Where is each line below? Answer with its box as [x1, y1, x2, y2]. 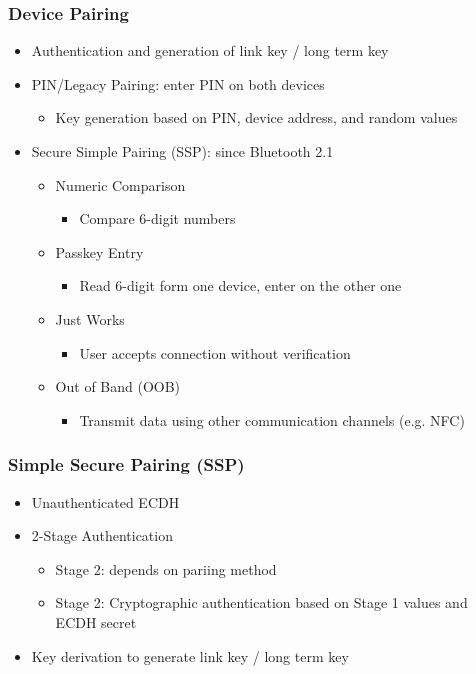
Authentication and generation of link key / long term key [31, 40, 389, 61]
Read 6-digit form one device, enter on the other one [79, 275, 402, 296]
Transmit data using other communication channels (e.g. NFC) [79, 409, 465, 430]
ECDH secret [55, 611, 137, 632]
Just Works [55, 308, 125, 329]
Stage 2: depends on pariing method [55, 558, 277, 579]
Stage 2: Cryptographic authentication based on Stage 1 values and [55, 592, 468, 613]
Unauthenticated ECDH [31, 491, 180, 512]
